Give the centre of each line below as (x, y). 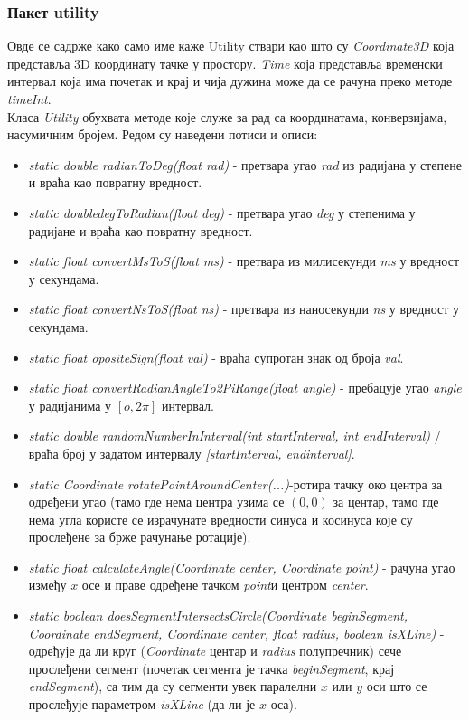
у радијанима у (70, 405)
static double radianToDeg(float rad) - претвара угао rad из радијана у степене (245, 164)
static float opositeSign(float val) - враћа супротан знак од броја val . (216, 357)
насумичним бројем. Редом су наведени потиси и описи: (163, 134)
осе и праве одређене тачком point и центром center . (225, 585)
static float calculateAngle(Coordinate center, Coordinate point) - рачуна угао (242, 567)
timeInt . (29, 99)
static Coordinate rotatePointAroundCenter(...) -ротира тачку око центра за (235, 483)
